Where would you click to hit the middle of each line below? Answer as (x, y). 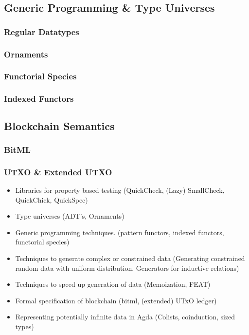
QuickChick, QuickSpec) (52, 199)
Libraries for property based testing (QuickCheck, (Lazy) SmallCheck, (120, 190)
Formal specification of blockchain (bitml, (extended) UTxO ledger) (116, 300)
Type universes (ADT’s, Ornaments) (70, 216)
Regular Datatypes (42, 31)
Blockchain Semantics (59, 125)
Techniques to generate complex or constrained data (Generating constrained (130, 258)
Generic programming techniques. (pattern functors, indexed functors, (120, 232)
